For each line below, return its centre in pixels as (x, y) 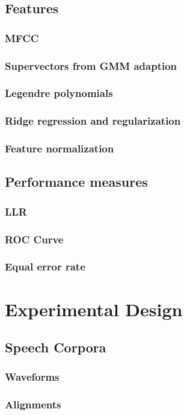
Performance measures (76, 182)
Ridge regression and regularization (93, 121)
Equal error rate (45, 267)
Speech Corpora (56, 347)
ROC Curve (34, 239)
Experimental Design (94, 309)
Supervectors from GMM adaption (91, 65)
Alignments (33, 404)
